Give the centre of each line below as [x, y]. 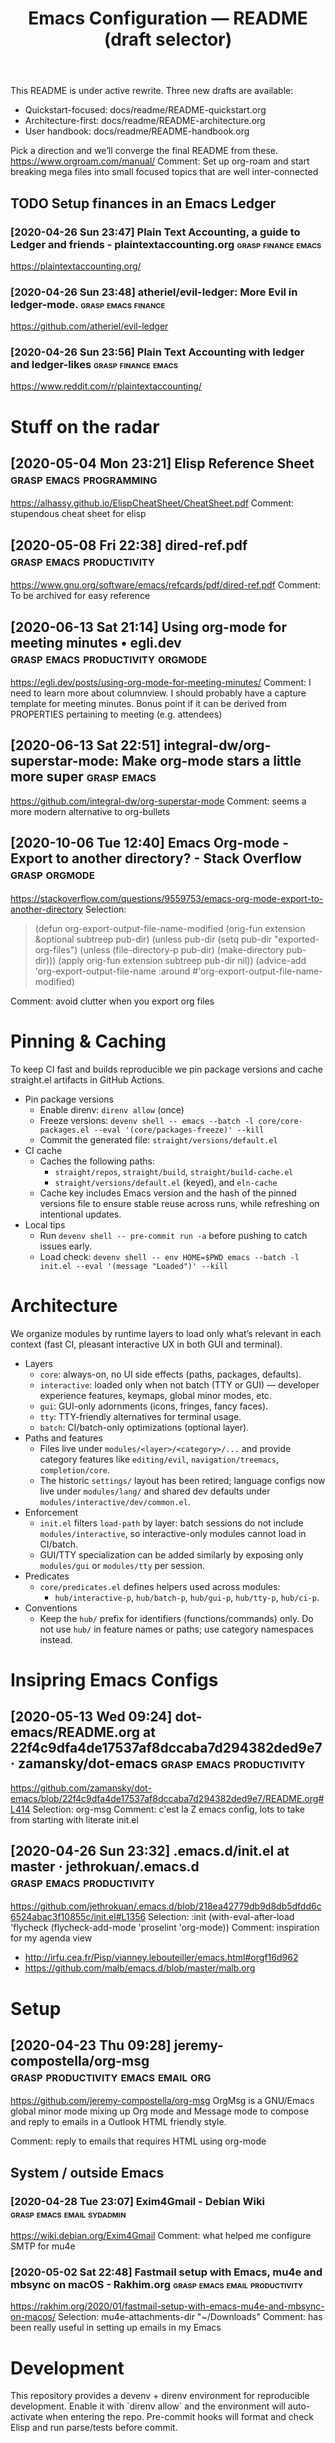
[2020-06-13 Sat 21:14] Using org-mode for [149, 627]
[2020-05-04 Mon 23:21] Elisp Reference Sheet [162, 463]
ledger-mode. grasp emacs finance [88, 304]
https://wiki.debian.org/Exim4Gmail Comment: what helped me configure [161, 2236]
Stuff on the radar [85, 426]
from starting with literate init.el [74, 1819]
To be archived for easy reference [80, 596]
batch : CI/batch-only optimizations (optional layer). [144, 1427]
